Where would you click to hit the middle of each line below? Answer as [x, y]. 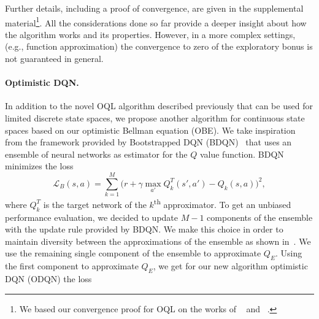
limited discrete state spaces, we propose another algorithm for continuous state [155, 118]
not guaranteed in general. [54, 59]
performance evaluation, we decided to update [92, 217]
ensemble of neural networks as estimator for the [96, 154]
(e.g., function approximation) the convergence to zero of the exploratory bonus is [159, 46]
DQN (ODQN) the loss [48, 278]
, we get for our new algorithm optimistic [230, 266]
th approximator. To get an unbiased [222, 203]
